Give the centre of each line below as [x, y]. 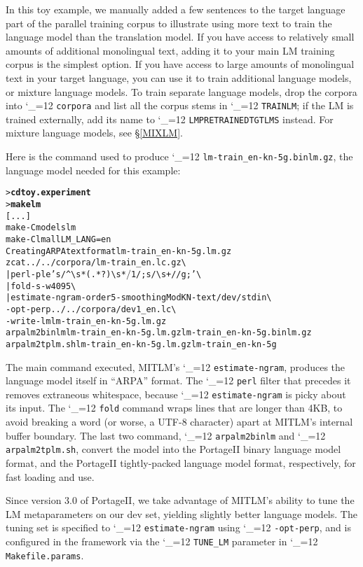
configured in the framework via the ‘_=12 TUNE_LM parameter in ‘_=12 [162, 541]
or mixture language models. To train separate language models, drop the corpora [181, 91]
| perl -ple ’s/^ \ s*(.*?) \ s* [66, 274]
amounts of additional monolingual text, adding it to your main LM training [170, 50]
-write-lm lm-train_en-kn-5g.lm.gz [86, 321]
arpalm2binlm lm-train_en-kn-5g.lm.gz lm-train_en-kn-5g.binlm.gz [159, 333]
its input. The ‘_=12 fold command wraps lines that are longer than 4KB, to [174, 408]
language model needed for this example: [93, 170]
